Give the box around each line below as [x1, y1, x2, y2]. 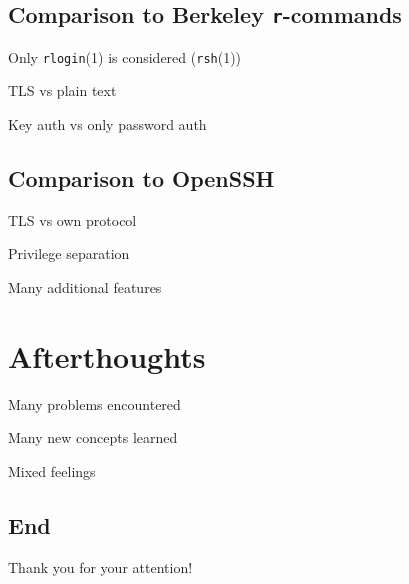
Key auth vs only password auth [8, 114, 207, 135]
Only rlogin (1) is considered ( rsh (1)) [8, 46, 242, 67]
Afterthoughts [8, 335, 206, 376]
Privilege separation [8, 243, 130, 264]
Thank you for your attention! [8, 556, 193, 577]
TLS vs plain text [8, 80, 117, 101]
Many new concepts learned [8, 427, 178, 448]
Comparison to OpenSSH [8, 163, 275, 194]
